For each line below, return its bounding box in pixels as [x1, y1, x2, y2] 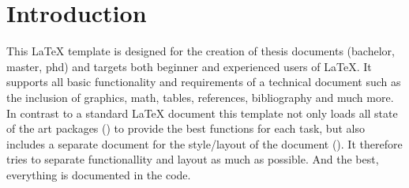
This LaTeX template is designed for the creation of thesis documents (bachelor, [6, 43, 395, 59]
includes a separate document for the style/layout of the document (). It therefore [6, 135, 403, 152]
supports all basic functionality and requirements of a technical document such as [6, 73, 401, 90]
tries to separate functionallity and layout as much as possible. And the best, [6, 151, 379, 167]
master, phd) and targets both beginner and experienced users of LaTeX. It [6, 58, 372, 74]
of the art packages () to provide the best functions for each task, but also [6, 120, 365, 137]
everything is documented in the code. [6, 166, 191, 182]
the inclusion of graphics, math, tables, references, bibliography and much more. [6, 88, 394, 105]
